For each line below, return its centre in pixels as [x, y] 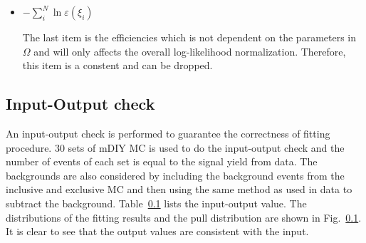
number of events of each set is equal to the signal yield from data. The [162, 161]
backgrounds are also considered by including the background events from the [175, 175]
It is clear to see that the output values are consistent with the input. [157, 231]
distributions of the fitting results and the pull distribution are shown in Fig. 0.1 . [184, 217]
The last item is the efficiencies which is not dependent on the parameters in [189, 37]
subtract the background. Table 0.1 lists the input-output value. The [156, 203]
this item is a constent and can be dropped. [117, 65]
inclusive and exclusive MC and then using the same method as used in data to [179, 189]
